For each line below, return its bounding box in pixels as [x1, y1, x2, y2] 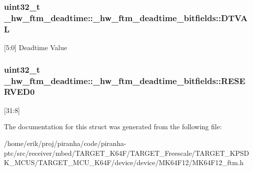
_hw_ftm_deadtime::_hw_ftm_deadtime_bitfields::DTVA [4, 11, 248, 24]
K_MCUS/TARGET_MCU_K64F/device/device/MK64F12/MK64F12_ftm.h [4, 157, 244, 168]
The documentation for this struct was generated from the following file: [4, 121, 222, 132]
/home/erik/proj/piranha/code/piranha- [4, 138, 126, 148]
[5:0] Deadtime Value [4, 42, 67, 53]
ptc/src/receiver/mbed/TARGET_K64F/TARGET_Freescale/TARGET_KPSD [4, 147, 249, 158]
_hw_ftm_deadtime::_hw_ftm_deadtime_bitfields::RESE [4, 74, 246, 86]
